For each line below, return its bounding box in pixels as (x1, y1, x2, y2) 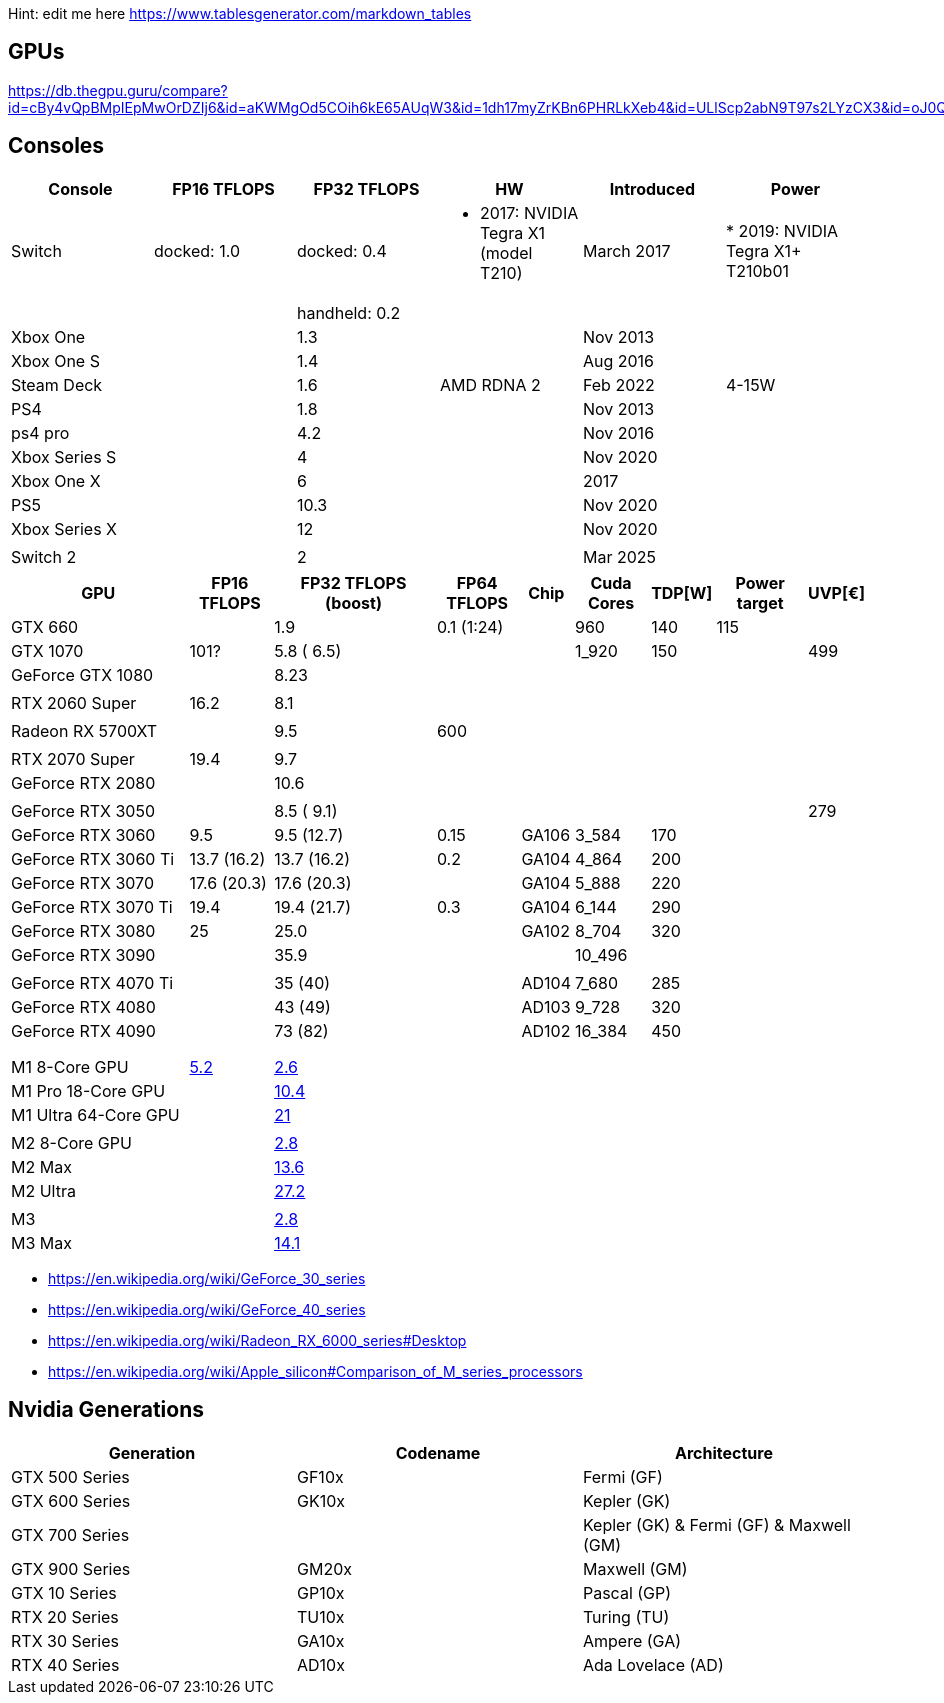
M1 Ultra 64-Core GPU (11, 1104, 180, 1125)
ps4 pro (11, 422, 70, 443)
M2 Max (11, 1156, 72, 1177)
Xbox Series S (11, 446, 117, 467)
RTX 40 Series (11, 1654, 120, 1675)
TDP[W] (651, 582, 713, 603)
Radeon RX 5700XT (11, 720, 158, 741)
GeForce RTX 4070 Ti (11, 972, 174, 993)
